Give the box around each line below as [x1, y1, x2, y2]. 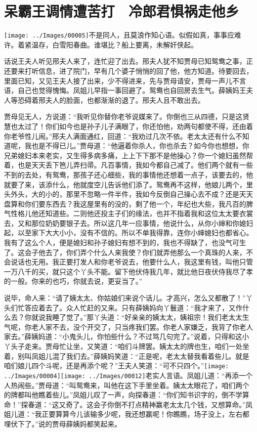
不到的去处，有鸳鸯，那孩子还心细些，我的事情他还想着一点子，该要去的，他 [4, 169, 253, 179]
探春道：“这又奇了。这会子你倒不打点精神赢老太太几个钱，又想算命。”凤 [21, 399, 253, 409]
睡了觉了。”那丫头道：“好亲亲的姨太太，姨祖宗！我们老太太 [52, 312, 243, 322]
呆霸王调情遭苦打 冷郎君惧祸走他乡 [4, 1, 240, 21]
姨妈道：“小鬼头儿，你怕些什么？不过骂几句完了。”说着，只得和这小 [31, 331, 249, 342]
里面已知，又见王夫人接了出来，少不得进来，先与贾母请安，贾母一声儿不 [4, 75, 239, 86]
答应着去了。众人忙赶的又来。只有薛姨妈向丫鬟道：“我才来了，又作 [24, 302, 243, 312]
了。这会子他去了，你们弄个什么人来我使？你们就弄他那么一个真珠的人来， [4, 247, 246, 257]
